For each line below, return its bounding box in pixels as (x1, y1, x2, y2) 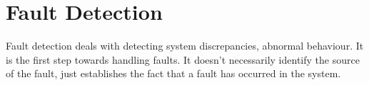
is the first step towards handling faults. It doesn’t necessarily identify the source (6, 52, 360, 67)
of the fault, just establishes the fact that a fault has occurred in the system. (6, 66, 341, 81)
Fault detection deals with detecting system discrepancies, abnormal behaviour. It (6, 38, 364, 53)
